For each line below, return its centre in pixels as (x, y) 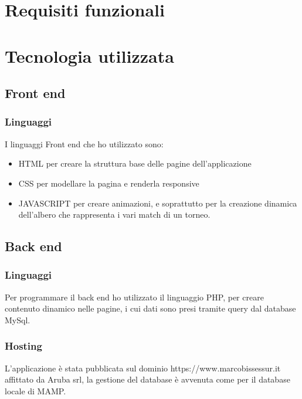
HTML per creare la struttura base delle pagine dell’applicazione (135, 163)
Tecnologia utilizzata (89, 55)
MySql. (18, 319)
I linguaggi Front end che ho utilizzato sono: (84, 143)
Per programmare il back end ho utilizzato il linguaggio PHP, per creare (134, 297)
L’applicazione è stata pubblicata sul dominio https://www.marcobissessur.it (143, 368)
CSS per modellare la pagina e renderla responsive (109, 183)
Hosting (23, 346)
